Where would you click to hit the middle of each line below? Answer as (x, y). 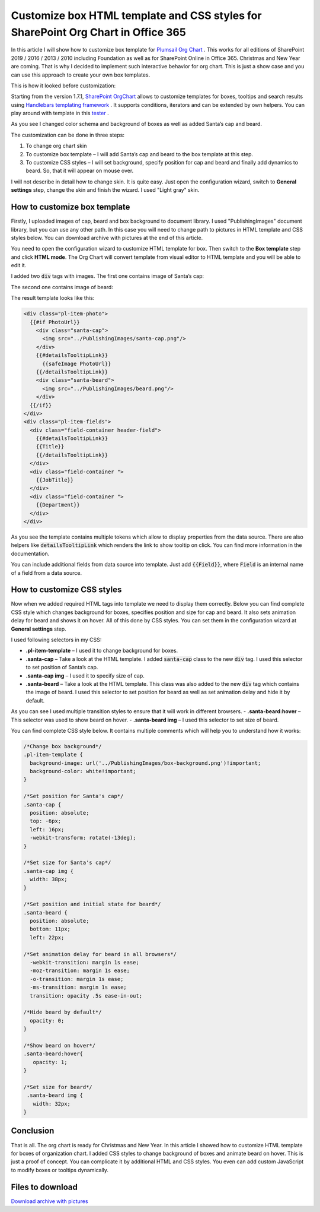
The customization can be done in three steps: (68, 135)
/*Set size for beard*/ (58, 1087)
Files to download (44, 1187)
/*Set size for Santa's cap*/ (67, 863)
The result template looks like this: (53, 298)
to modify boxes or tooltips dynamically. (60, 1170)
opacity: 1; (50, 1062)
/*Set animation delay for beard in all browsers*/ (100, 954)
